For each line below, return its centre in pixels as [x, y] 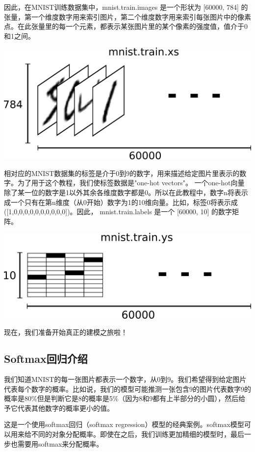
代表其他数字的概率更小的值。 [65, 408]
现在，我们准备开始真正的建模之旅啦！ [66, 332]
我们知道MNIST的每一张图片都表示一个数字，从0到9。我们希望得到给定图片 [125, 379]
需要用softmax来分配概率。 [60, 443]
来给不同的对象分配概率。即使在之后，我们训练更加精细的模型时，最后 [131, 434]
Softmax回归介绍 [46, 359]
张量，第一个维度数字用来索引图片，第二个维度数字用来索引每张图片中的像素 [127, 16]
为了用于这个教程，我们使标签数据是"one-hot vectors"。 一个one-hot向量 [131, 183]
